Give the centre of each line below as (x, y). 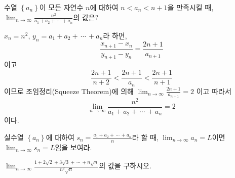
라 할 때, (145, 137)
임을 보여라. (73, 147)
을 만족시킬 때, (190, 7)
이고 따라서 (214, 91)
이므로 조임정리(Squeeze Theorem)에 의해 (69, 91)
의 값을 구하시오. (125, 166)
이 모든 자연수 (61, 7)
